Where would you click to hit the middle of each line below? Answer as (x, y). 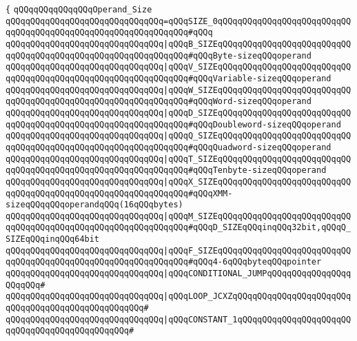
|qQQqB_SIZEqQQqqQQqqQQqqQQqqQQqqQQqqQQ (257, 44)
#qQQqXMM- (210, 193)
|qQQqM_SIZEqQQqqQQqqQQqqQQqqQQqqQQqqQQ (257, 216)
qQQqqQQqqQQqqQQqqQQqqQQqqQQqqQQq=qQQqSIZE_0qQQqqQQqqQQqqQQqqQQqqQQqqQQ (178, 21)
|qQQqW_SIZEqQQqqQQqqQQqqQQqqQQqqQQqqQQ (257, 90)
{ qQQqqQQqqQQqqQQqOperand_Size (79, 10)
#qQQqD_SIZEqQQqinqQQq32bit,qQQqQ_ (269, 228)
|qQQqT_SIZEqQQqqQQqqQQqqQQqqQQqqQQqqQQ (257, 159)
